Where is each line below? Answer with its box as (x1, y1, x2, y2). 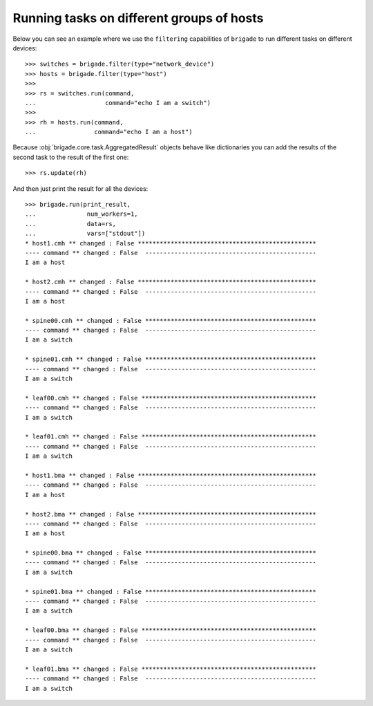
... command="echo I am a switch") (25, 99, 211, 106)
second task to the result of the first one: (12, 153, 129, 161)
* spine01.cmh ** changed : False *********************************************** (25, 355, 317, 363)
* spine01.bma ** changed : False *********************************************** (25, 588, 317, 595)
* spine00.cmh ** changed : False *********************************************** (25, 317, 317, 324)
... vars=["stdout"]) (25, 230, 146, 238)
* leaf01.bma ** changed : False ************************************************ (25, 665, 317, 673)
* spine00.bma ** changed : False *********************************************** (25, 549, 317, 557)
